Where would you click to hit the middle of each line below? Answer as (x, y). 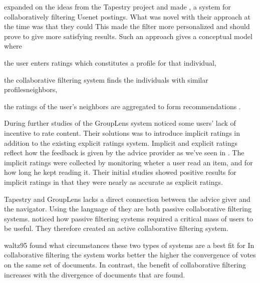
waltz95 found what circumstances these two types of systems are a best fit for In (129, 245)
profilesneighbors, (31, 89)
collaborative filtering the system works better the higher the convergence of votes (130, 255)
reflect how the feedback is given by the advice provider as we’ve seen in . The (124, 153)
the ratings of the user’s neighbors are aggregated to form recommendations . (122, 106)
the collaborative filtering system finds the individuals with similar (106, 79)
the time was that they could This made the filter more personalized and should (127, 26)
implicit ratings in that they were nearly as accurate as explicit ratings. (113, 182)
